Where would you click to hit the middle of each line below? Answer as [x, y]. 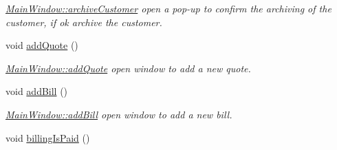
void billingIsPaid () [48, 137]
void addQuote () [42, 45]
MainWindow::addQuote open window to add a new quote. [128, 68]
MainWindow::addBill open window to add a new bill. [119, 114]
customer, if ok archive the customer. [84, 22]
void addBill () [37, 91]
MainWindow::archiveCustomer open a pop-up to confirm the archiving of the [168, 8]
